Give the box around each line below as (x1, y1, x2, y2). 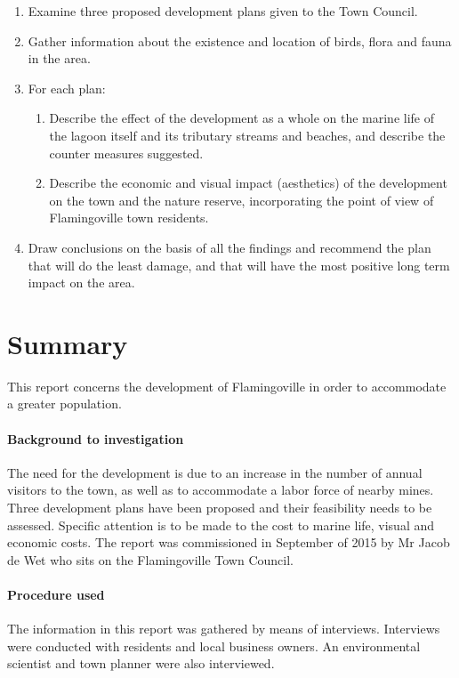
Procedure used (7, 585, 105, 603)
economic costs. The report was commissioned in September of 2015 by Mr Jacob (7, 533, 450, 552)
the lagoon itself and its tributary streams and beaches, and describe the (49, 125, 446, 144)
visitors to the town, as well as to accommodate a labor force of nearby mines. (7, 480, 434, 499)
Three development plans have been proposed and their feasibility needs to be (7, 498, 432, 517)
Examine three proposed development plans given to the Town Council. (28, 2, 418, 20)
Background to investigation (7, 429, 184, 448)
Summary (7, 325, 128, 361)
